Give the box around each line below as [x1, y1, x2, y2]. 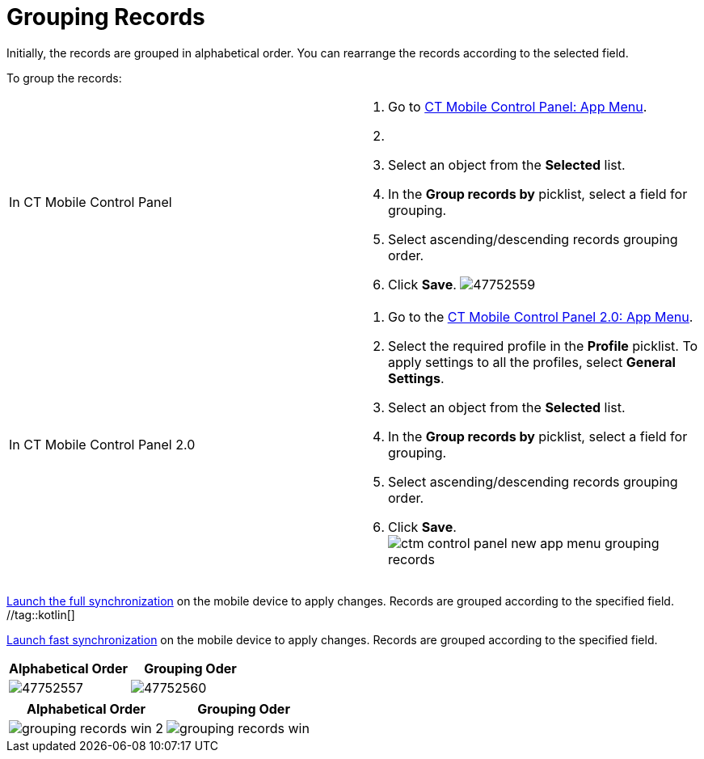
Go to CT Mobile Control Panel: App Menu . [388, 98, 647, 115]
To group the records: [6, 70, 122, 85]
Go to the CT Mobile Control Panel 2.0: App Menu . [388, 308, 693, 325]
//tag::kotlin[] [6, 607, 75, 622]
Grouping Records [6, 3, 205, 31]
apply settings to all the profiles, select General [388, 353, 676, 370]
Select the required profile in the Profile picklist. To [388, 337, 698, 354]
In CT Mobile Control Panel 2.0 [9, 436, 196, 453]
